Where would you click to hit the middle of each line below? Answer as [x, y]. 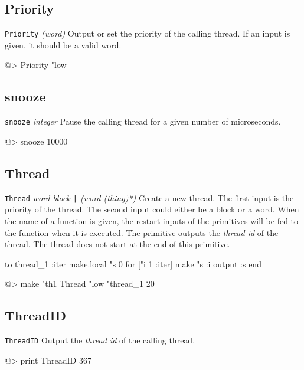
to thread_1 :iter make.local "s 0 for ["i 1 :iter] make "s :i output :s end [133, 263]
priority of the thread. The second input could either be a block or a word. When [152, 209]
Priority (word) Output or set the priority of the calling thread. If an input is [148, 33]
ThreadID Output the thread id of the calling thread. [100, 340]
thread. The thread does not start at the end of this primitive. [117, 244]
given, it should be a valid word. [63, 45]
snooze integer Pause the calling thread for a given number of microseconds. [143, 121]
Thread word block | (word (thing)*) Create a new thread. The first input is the [149, 197]
